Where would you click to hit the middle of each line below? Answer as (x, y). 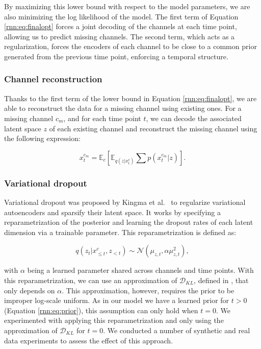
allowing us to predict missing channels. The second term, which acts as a (120, 36)
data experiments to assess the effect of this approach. (89, 340)
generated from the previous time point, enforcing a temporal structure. (116, 56)
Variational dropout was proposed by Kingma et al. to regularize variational (125, 202)
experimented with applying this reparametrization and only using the (114, 320)
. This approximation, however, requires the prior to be (148, 290)
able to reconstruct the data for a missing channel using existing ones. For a (123, 108)
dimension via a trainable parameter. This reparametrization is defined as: (120, 232)
